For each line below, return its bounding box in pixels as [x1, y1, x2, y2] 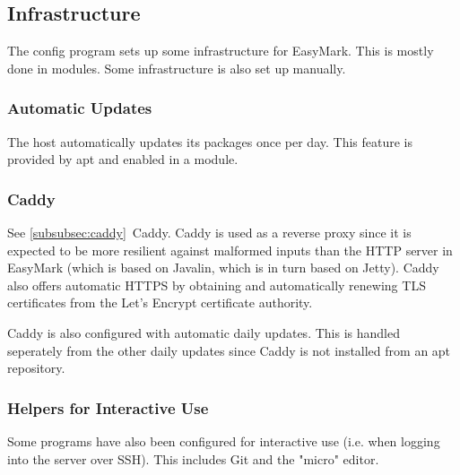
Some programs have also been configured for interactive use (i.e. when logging [7, 431, 440, 450]
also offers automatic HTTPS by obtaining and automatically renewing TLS [7, 275, 426, 294]
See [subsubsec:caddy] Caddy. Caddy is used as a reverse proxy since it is [7, 223, 412, 242]
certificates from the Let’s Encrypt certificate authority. [7, 293, 313, 312]
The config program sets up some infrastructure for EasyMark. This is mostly [7, 41, 434, 60]
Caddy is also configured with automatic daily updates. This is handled [7, 323, 400, 341]
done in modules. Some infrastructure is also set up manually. [7, 58, 346, 77]
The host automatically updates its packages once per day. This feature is [7, 132, 413, 151]
